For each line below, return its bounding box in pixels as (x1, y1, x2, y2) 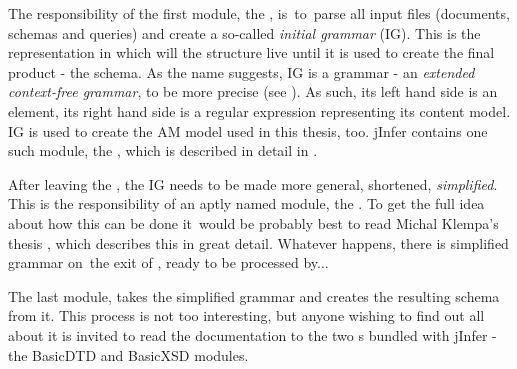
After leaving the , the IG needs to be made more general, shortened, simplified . (8, 173, 498, 194)
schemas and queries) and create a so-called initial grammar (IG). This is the (8, 22, 481, 43)
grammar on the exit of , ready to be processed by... (8, 252, 329, 273)
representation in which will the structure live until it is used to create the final (8, 42, 495, 63)
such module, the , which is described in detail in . (8, 140, 318, 161)
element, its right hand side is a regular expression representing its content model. (8, 100, 511, 121)
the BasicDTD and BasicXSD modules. (8, 344, 249, 365)
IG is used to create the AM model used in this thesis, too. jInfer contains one (8, 120, 488, 141)
